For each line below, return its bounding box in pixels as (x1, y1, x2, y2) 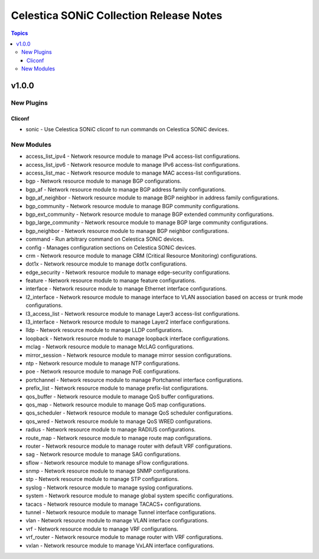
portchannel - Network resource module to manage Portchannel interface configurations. (25, 376, 243, 383)
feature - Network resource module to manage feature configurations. (25, 277, 196, 284)
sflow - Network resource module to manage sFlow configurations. (25, 459, 189, 466)
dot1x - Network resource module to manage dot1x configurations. (25, 260, 187, 267)
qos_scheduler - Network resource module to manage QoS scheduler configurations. (25, 409, 233, 416)
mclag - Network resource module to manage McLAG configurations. (25, 343, 194, 350)
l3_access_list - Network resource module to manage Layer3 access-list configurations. (25, 310, 240, 317)
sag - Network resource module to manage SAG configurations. (25, 451, 181, 458)
